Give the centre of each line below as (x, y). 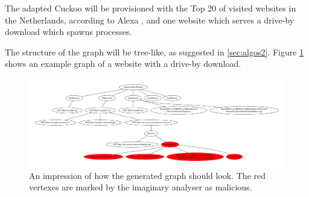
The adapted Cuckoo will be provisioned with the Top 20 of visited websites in (151, 8)
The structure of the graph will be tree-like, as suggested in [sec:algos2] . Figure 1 (154, 52)
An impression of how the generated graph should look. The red (148, 175)
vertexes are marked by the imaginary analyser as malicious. (141, 187)
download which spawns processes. (68, 32)
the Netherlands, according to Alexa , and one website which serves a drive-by (150, 20)
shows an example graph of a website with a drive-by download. (123, 64)
